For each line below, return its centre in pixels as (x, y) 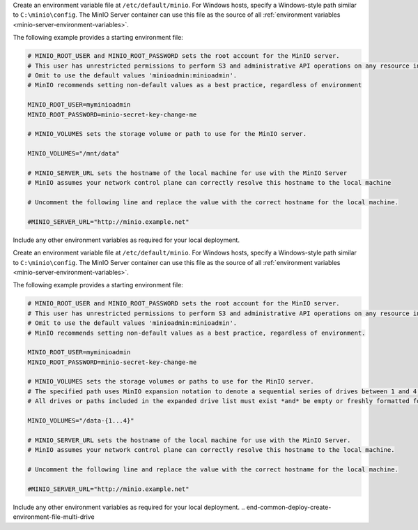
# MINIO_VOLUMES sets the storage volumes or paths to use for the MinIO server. (171, 381)
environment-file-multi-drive (54, 517)
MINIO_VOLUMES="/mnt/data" (73, 154)
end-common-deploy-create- (289, 507)
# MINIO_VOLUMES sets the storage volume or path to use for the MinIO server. (167, 134)
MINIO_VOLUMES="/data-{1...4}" (81, 421)
